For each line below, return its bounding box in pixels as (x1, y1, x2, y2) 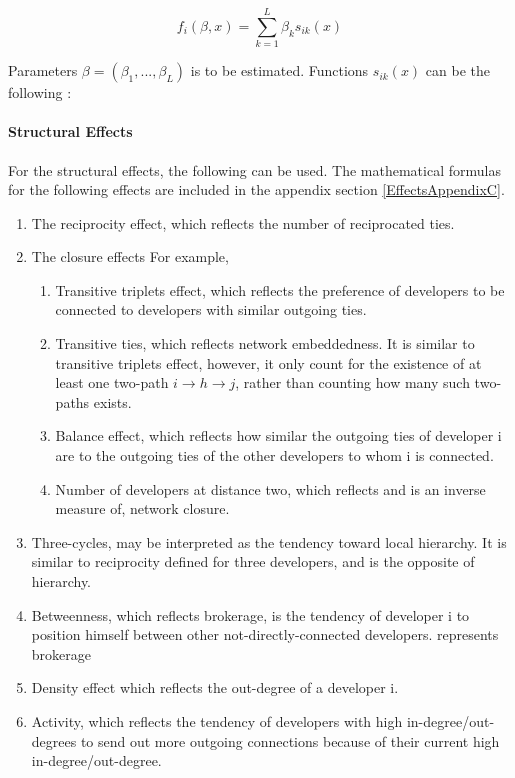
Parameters (8, 60, 78, 81)
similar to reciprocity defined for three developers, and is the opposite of (31, 551, 475, 572)
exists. (93, 391, 132, 412)
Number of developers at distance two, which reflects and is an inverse (55, 478, 486, 499)
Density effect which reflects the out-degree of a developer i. (31, 677, 399, 698)
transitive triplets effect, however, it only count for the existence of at (55, 352, 482, 373)
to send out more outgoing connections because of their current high (80, 730, 500, 751)
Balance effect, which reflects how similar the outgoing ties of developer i (55, 425, 502, 446)
